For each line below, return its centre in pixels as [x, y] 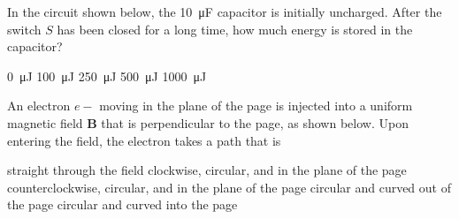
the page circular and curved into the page [122, 204]
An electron [39, 106]
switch [24, 29]
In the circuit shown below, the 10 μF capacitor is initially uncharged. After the [225, 11]
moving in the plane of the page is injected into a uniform [256, 106]
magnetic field [45, 122]
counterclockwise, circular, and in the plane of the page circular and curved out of [229, 187]
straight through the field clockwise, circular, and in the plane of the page [207, 170]
